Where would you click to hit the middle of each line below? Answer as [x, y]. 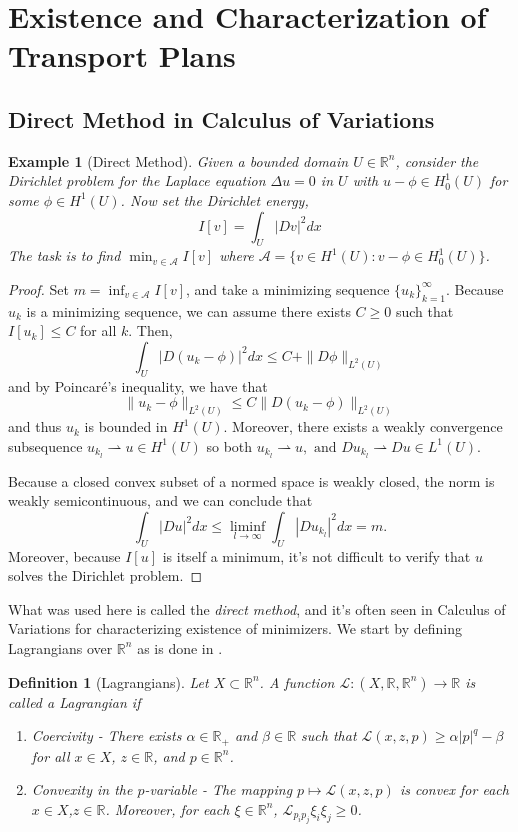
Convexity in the [82, 789]
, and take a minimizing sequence [288, 288]
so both [229, 445]
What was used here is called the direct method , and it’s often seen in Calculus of [257, 608]
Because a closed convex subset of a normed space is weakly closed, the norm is [251, 480]
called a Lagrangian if [74, 701]
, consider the [437, 160]
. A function [297, 681]
